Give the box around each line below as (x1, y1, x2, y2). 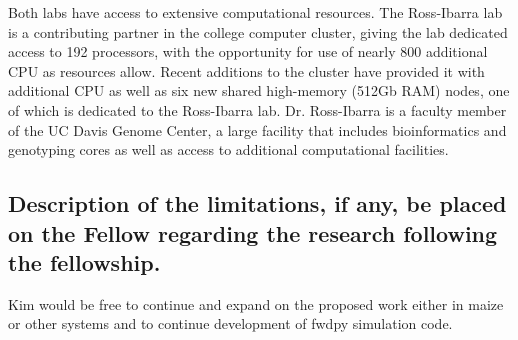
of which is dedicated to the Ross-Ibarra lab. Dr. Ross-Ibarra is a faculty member (8, 99, 507, 120)
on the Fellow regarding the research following (8, 217, 498, 248)
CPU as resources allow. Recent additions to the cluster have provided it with (8, 60, 485, 81)
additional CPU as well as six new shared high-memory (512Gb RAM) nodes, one (8, 80, 510, 101)
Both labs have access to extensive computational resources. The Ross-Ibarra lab (8, 2, 503, 22)
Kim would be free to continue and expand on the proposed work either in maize (8, 293, 504, 314)
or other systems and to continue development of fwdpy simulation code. (8, 313, 453, 334)
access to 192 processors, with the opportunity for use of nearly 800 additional (8, 41, 488, 62)
